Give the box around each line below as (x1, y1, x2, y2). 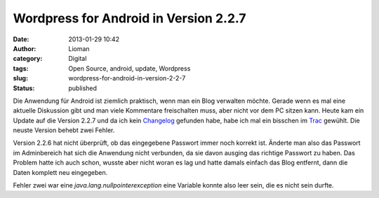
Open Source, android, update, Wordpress (68, 64, 191, 73)
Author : (13, 44, 36, 52)
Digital (68, 55, 87, 63)
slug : (13, 74, 28, 83)
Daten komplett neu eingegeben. (13, 168, 108, 176)
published (68, 84, 98, 92)
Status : (13, 84, 35, 92)
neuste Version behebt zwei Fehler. (13, 126, 115, 134)
